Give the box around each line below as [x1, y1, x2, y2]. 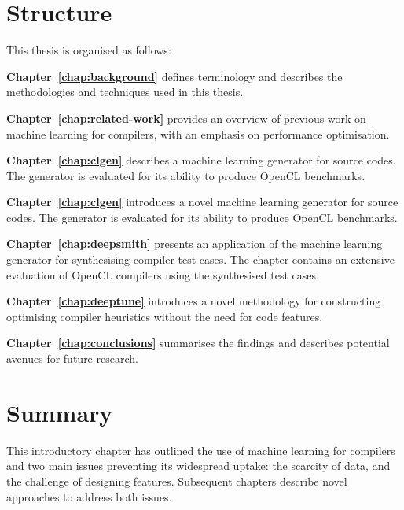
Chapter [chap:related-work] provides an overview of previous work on [6, 109, 366, 126]
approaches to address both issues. [6, 488, 172, 504]
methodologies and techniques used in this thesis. [6, 83, 244, 100]
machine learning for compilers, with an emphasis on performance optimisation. [6, 125, 390, 142]
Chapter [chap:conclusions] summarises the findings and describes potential [6, 334, 390, 351]
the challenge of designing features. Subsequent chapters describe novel [6, 472, 347, 489]
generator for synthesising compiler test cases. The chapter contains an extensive [6, 251, 395, 268]
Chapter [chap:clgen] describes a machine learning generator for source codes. [6, 152, 396, 168]
